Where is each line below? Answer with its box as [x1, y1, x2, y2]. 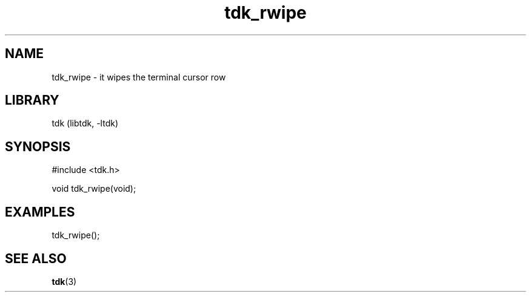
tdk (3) [52, 276, 77, 287]
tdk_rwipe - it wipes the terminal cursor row [52, 71, 226, 82]
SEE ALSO [5, 250, 67, 266]
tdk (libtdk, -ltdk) [52, 118, 118, 129]
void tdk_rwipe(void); [52, 183, 136, 194]
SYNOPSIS [5, 139, 71, 154]
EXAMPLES [5, 204, 75, 220]
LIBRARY [5, 93, 59, 108]
